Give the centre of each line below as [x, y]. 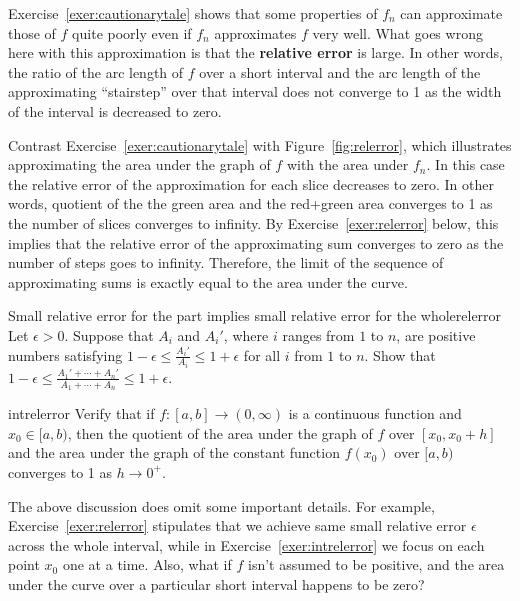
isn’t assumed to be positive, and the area [376, 564]
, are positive [436, 334]
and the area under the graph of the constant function [174, 452]
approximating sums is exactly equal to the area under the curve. [208, 281]
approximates [255, 32]
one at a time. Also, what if [147, 564]
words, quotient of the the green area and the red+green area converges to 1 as [250, 203]
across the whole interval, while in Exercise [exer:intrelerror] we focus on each [246, 544]
